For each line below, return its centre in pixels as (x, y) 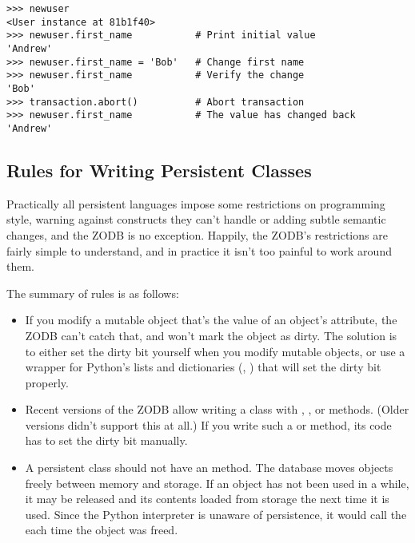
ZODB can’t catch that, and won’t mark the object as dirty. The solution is (211, 335)
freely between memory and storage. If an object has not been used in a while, (217, 483)
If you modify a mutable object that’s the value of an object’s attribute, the (211, 320)
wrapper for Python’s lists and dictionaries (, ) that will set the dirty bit (203, 367)
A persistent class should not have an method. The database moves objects (209, 468)
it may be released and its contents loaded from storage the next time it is (207, 499)
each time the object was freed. (102, 530)
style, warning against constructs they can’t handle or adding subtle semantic (196, 219)
